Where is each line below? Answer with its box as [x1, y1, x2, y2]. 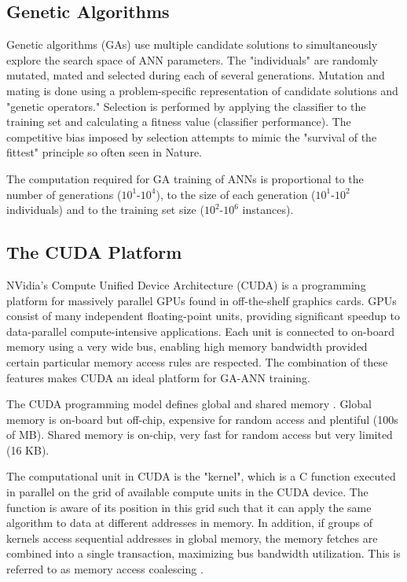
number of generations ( [6, 186, 122, 202]
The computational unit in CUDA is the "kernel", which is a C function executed [6, 468, 396, 484]
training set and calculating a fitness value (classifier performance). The [6, 113, 351, 130]
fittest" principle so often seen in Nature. [6, 144, 202, 160]
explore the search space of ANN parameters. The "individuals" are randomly [6, 51, 379, 68]
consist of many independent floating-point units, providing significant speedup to [6, 308, 401, 324]
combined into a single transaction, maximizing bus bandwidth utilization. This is [6, 545, 401, 562]
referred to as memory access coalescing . [6, 561, 203, 577]
